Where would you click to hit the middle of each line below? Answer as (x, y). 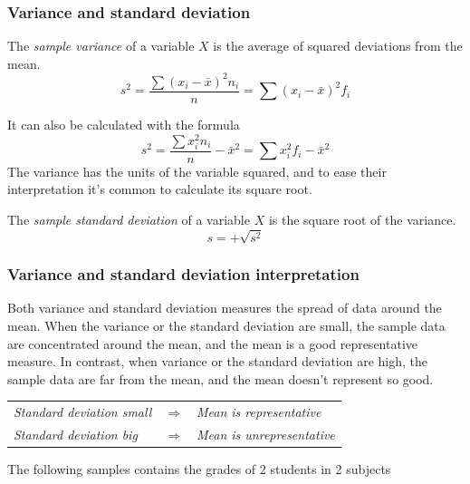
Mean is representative (259, 412)
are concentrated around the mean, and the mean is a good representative (212, 343)
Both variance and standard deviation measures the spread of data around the (225, 308)
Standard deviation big (76, 434)
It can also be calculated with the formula (124, 124)
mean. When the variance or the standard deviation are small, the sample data (226, 325)
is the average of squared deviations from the (338, 46)
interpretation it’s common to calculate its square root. (160, 189)
